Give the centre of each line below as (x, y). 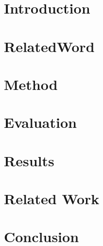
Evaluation (40, 122)
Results (29, 160)
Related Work (52, 199)
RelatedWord (49, 46)
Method (31, 84)
